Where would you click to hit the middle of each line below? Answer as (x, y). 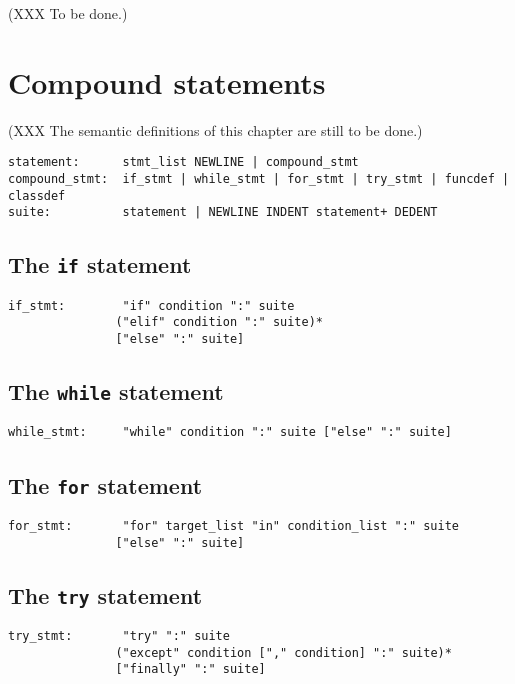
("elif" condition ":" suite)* (219, 322)
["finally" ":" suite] (190, 669)
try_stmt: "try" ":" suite (119, 636)
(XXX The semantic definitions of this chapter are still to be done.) (215, 129)
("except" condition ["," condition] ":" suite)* (283, 652)
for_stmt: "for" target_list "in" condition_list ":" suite (234, 525)
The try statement (105, 594)
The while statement (116, 391)
